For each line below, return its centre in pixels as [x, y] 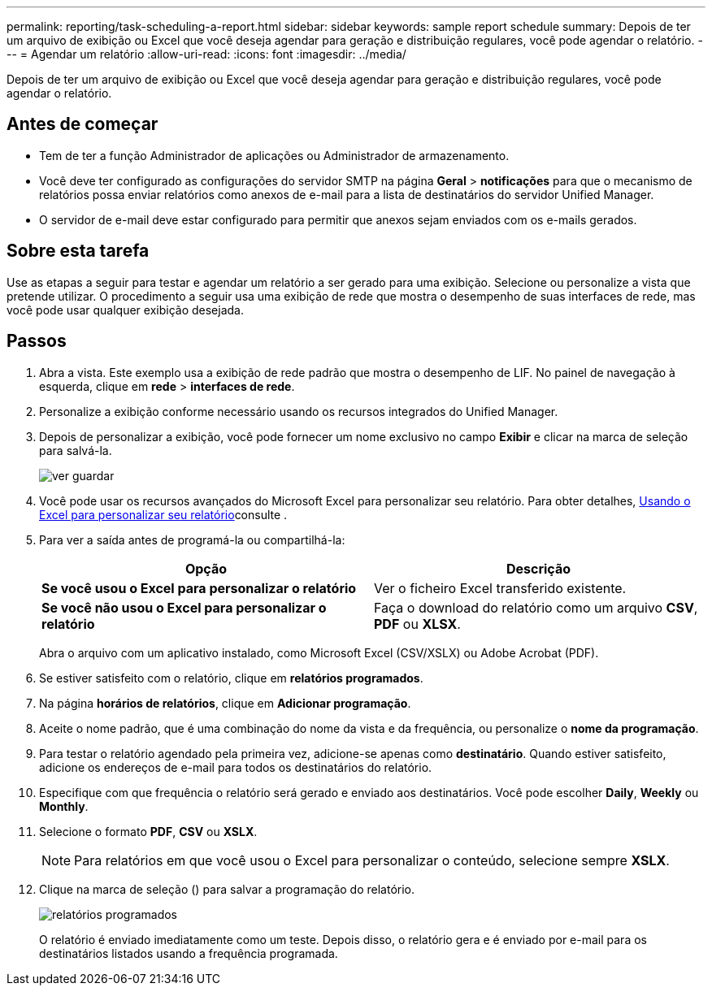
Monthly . [64, 806]
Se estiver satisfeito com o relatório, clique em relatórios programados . [231, 678]
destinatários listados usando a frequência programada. [189, 953]
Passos [37, 341]
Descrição [538, 568]
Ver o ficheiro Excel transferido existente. [500, 588]
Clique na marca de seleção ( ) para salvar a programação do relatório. [227, 889]
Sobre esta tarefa [78, 251]
